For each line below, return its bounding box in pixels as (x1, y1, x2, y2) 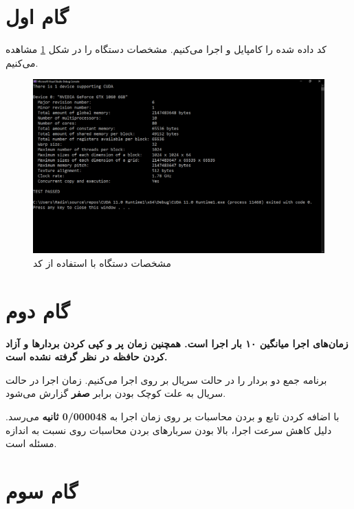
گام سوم (5, 476, 78, 504)
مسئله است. (5, 436, 57, 451)
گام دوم (5, 296, 70, 324)
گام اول (5, 2, 69, 30)
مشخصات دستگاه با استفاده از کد (33, 255, 172, 270)
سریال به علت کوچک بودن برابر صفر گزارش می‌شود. (5, 386, 226, 400)
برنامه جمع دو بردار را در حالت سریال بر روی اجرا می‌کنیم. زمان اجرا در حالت (5, 372, 327, 387)
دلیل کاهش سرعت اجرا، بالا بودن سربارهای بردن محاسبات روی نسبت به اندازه (5, 422, 332, 437)
